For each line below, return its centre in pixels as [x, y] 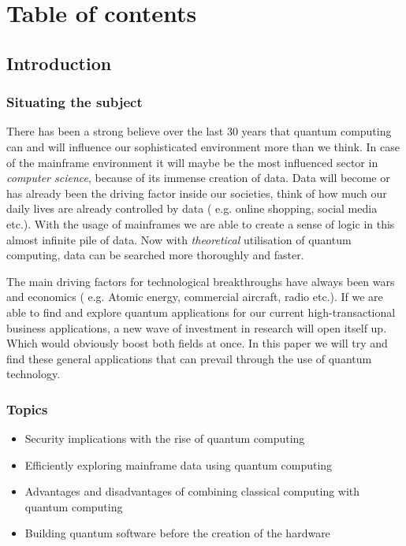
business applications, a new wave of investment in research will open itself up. [197, 327]
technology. [34, 374]
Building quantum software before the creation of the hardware [177, 533]
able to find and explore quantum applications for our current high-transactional [201, 312]
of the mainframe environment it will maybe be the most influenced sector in [192, 162]
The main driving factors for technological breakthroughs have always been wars [201, 281]
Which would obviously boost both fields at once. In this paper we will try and [197, 343]
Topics [27, 409]
